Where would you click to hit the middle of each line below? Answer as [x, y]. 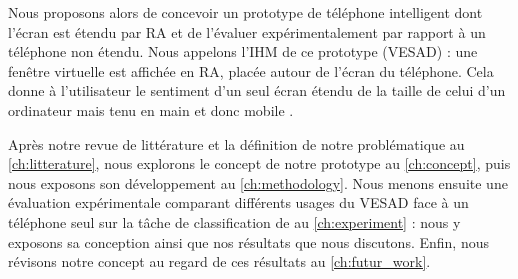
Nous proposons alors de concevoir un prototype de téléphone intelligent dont [245, 12]
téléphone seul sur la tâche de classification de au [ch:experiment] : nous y [234, 221]
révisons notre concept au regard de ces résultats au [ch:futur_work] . [219, 261]
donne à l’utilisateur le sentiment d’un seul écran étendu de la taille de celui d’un [257, 90]
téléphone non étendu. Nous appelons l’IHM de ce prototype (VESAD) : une [243, 51]
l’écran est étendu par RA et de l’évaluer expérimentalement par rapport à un [247, 31]
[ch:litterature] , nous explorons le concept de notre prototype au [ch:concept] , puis [259, 163]
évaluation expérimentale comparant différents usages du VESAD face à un [238, 202]
